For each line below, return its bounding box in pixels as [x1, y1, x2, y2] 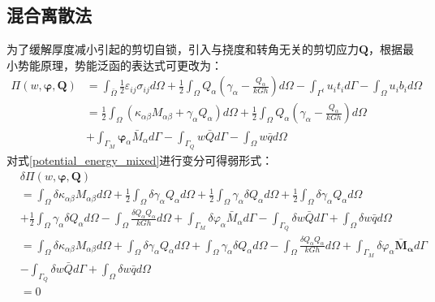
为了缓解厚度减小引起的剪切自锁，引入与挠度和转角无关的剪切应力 [6, 41, 359, 58]
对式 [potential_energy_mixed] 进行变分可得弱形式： [6, 151, 273, 168]
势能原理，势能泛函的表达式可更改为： [17, 56, 222, 73]
